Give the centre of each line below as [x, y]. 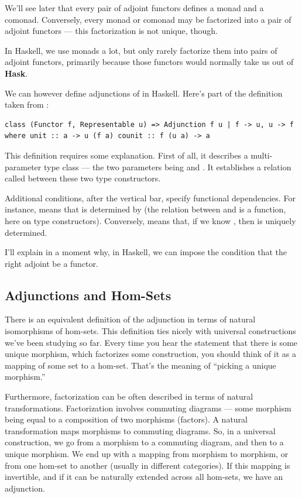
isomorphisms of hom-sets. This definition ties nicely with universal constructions [150, 331]
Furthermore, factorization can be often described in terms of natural [129, 396]
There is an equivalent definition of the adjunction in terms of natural [130, 319]
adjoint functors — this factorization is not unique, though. [111, 31]
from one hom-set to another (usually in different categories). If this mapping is [147, 465]
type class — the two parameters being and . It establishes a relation [167, 166]
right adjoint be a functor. [52, 263]
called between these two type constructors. [83, 178]
